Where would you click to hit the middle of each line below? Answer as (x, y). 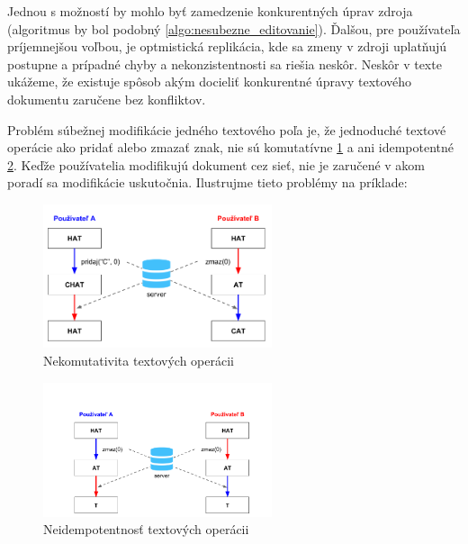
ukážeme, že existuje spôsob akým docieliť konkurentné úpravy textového (210, 82)
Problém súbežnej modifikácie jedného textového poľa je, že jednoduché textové (227, 129)
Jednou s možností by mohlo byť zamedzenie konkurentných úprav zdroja (210, 11)
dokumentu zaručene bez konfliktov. (107, 99)
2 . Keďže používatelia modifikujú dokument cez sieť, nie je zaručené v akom (216, 164)
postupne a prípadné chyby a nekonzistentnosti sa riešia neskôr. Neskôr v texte (225, 63)
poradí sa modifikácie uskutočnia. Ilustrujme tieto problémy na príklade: (207, 182)
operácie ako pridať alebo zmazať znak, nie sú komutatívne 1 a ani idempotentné (230, 147)
